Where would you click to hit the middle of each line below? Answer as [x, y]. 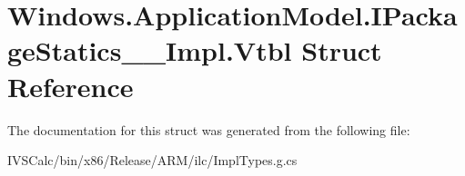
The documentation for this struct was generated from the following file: [209, 129]
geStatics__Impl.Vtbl [150, 50]
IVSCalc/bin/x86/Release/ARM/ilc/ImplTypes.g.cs [152, 160]
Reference [71, 86]
